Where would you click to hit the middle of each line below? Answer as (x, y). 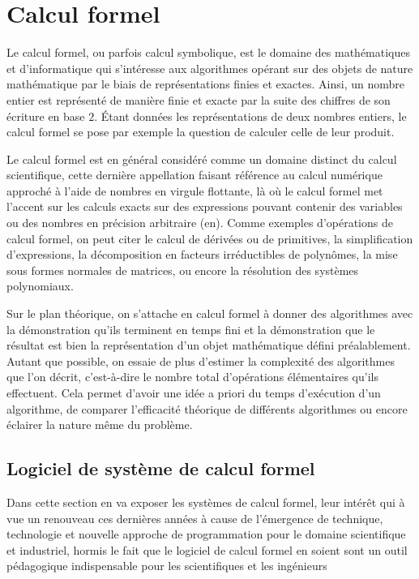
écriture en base (46, 116)
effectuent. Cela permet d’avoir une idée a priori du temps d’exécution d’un (194, 392)
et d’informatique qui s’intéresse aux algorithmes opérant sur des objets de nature (210, 68)
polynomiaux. (40, 286)
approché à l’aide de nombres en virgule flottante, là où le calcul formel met (195, 190)
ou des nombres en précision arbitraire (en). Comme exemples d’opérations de (200, 223)
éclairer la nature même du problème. (100, 425)
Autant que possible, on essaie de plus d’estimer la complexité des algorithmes (201, 360)
